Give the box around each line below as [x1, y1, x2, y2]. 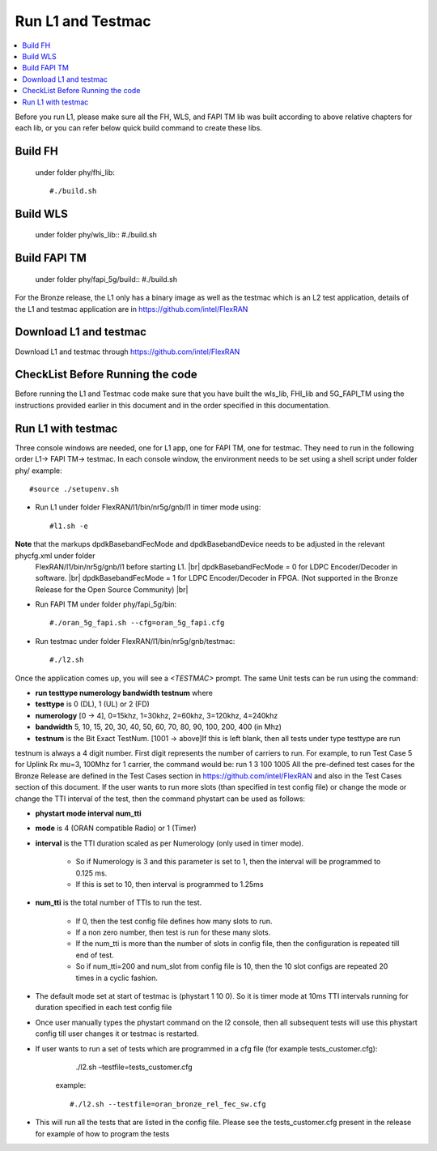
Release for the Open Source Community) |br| [35, 584, 189, 595]
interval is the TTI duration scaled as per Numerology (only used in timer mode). [35, 838, 304, 848]
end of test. [75, 950, 115, 960]
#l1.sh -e [49, 521, 88, 531]
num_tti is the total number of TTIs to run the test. [35, 897, 202, 907]
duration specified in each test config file [35, 1003, 172, 1012]
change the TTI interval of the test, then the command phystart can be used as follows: [15, 794, 306, 804]
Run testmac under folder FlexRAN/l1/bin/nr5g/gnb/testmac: [35, 636, 235, 646]
